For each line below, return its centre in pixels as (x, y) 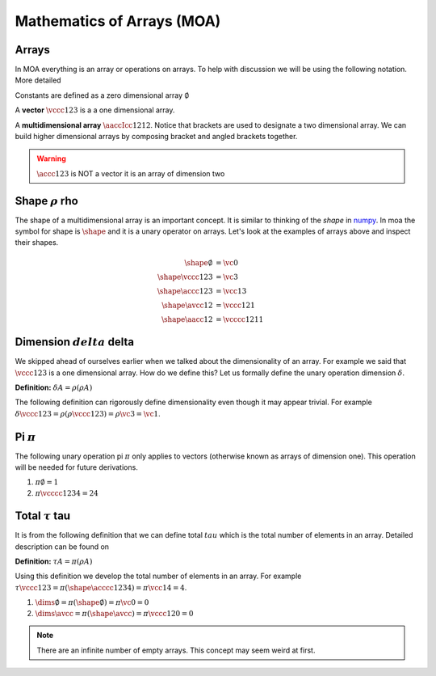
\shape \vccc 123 (185, 277)
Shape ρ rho (46, 201)
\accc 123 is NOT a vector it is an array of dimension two (131, 173)
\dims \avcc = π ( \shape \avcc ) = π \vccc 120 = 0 (114, 613)
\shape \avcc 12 (187, 305)
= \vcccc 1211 (239, 319)
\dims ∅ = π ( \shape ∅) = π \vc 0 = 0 (92, 603)
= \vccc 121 (235, 305)
